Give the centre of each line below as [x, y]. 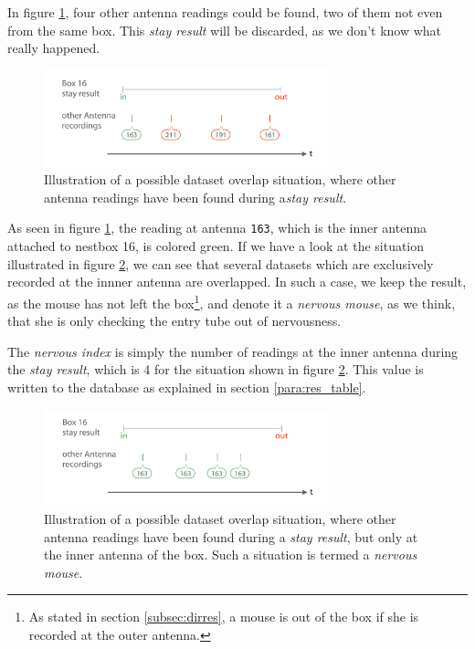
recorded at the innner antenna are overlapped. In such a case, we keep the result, [237, 282]
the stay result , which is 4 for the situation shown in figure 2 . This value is [216, 369]
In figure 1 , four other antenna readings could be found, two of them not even [225, 12]
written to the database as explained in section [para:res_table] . [187, 387]
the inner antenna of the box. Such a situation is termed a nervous [231, 555]
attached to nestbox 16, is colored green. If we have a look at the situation [216, 246]
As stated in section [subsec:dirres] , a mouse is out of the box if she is [224, 617]
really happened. [54, 48]
